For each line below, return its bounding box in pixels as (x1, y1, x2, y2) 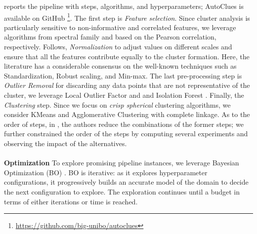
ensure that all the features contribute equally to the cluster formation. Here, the (4, 51, 250, 61)
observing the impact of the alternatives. (4, 138, 127, 148)
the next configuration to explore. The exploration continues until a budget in (4, 186, 240, 196)
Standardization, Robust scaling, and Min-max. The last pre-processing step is (4, 70, 242, 80)
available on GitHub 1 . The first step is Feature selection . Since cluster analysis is (4, 11, 250, 23)
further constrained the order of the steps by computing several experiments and (4, 128, 248, 139)
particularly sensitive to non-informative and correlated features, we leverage (4, 22, 236, 32)
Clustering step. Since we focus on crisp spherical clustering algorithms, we (4, 99, 231, 110)
